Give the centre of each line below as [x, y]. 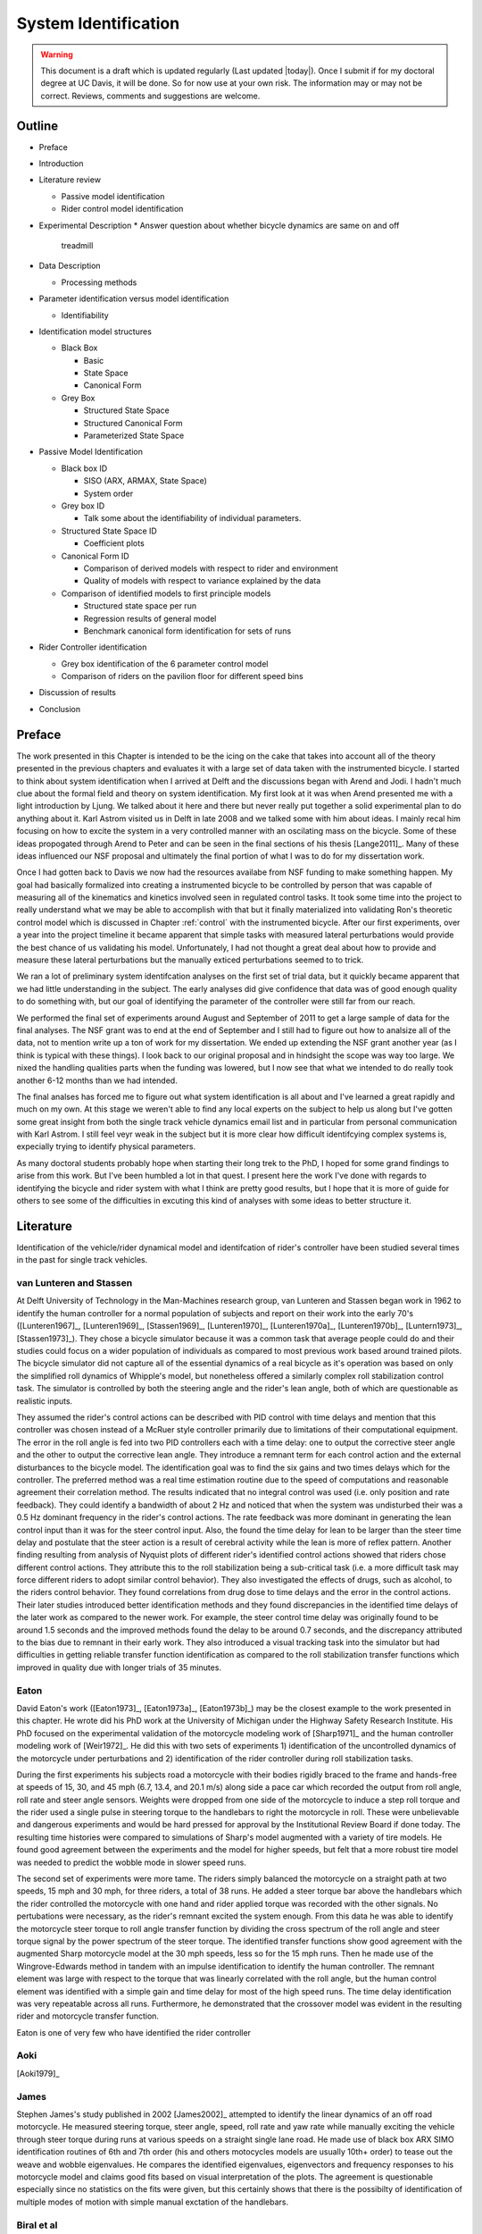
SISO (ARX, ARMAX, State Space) [145, 481]
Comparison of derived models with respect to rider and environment [211, 568]
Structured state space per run [140, 606]
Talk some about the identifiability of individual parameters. [192, 518]
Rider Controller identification [93, 647]
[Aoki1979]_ [38, 2073]
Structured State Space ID [109, 531]
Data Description [70, 266]
